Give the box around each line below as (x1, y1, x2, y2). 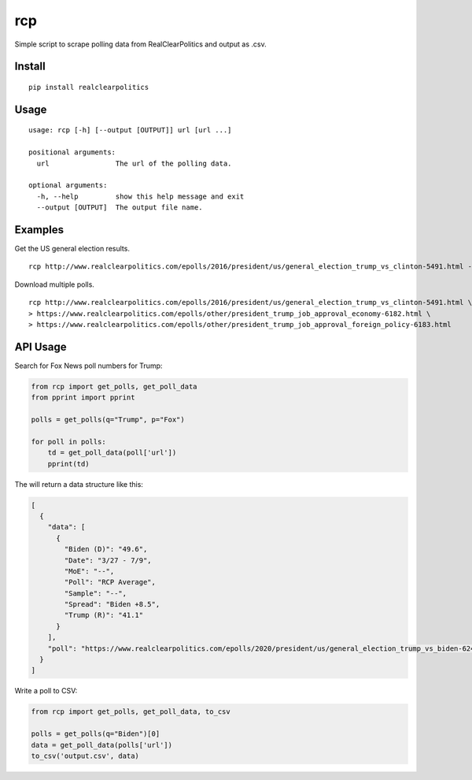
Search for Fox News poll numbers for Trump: (14, 361, 163, 370)
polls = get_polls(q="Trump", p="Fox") (31, 415, 185, 425)
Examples (14, 223, 65, 236)
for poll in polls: (31, 437, 106, 446)
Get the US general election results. (14, 244, 130, 253)
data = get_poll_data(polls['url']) (31, 741, 173, 749)
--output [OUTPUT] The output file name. (36, 203, 204, 212)
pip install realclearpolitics (28, 83, 149, 91)
